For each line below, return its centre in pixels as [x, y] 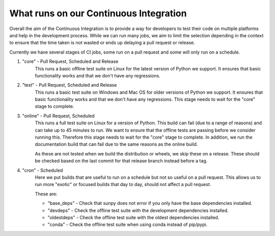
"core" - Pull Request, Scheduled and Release [70, 62]
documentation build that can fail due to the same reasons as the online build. [116, 144]
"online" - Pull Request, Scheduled [59, 116]
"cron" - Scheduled [43, 170]
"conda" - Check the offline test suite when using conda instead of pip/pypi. [128, 225]
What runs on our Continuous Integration [98, 13]
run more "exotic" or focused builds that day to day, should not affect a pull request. [123, 185]
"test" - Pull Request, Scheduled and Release [70, 85]
